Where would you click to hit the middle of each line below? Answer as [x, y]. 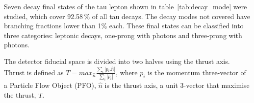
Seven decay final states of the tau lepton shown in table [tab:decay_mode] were [126, 6]
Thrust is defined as [34, 72]
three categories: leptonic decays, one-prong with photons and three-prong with [123, 35]
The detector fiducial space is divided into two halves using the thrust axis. [117, 61]
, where [127, 72]
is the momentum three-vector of [197, 72]
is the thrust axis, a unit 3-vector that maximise [177, 85]
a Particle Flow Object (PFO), [50, 85]
